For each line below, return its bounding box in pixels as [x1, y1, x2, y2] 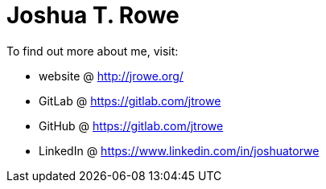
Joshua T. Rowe [6, 2, 180, 29]
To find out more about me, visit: [6, 43, 179, 58]
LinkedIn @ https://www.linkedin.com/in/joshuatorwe [39, 143, 320, 158]
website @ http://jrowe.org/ [39, 68, 184, 83]
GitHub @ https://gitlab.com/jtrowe [39, 118, 224, 133]
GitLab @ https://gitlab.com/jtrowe [39, 93, 221, 108]
